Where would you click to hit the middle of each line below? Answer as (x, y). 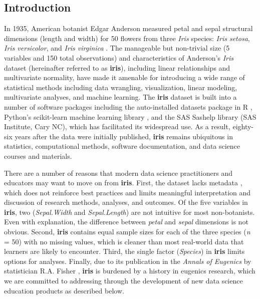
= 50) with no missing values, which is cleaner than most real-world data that (124, 241)
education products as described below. (64, 290)
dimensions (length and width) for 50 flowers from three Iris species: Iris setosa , (127, 38)
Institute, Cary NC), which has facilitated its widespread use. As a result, (117, 126)
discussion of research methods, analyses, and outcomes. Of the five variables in (126, 202)
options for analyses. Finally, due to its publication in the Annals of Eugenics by (128, 261)
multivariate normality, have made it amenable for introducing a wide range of (124, 77)
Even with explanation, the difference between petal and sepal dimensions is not (126, 222)
